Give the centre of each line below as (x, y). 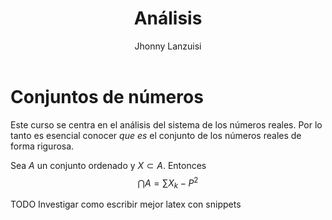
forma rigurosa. (42, 146)
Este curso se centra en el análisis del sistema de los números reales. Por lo (166, 124)
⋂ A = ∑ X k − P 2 (168, 183)
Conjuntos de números (107, 96)
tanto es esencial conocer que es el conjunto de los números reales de (156, 135)
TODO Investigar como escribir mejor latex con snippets (126, 204)
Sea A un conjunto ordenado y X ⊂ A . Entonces (108, 165)
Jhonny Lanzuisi (168, 46)
